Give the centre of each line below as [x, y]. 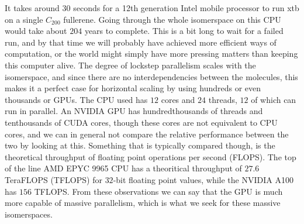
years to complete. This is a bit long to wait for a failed [184, 31]
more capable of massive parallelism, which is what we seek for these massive [143, 203]
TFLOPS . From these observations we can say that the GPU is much [158, 191]
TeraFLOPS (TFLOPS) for [53, 179]
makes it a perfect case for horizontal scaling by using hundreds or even [133, 88]
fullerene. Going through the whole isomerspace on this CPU [172, 19]
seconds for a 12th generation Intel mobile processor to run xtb [186, 8]
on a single [24, 19]
